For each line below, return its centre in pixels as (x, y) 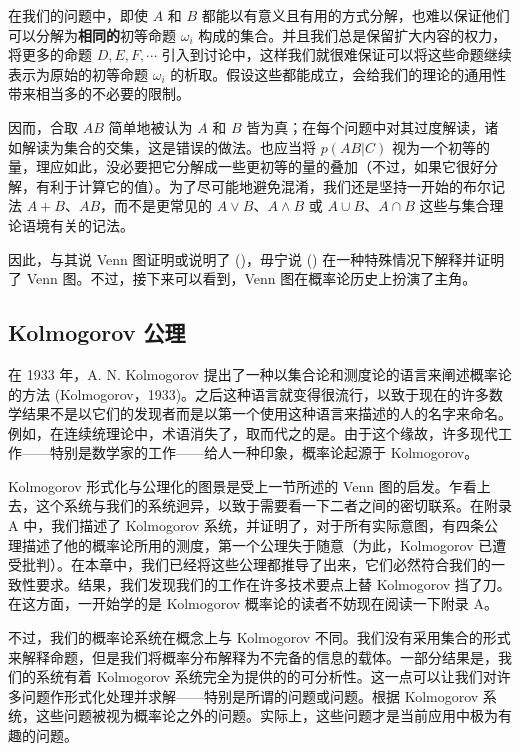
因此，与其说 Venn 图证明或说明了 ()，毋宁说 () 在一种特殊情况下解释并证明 (256, 258)
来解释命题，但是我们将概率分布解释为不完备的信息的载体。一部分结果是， (253, 656)
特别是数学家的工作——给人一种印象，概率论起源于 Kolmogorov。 (264, 452)
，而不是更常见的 (156, 205)
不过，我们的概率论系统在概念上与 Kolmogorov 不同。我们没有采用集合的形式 (259, 637)
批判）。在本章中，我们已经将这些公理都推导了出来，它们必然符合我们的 (256, 564)
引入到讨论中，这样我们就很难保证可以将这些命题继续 (336, 54)
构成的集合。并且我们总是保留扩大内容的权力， (352, 34)
